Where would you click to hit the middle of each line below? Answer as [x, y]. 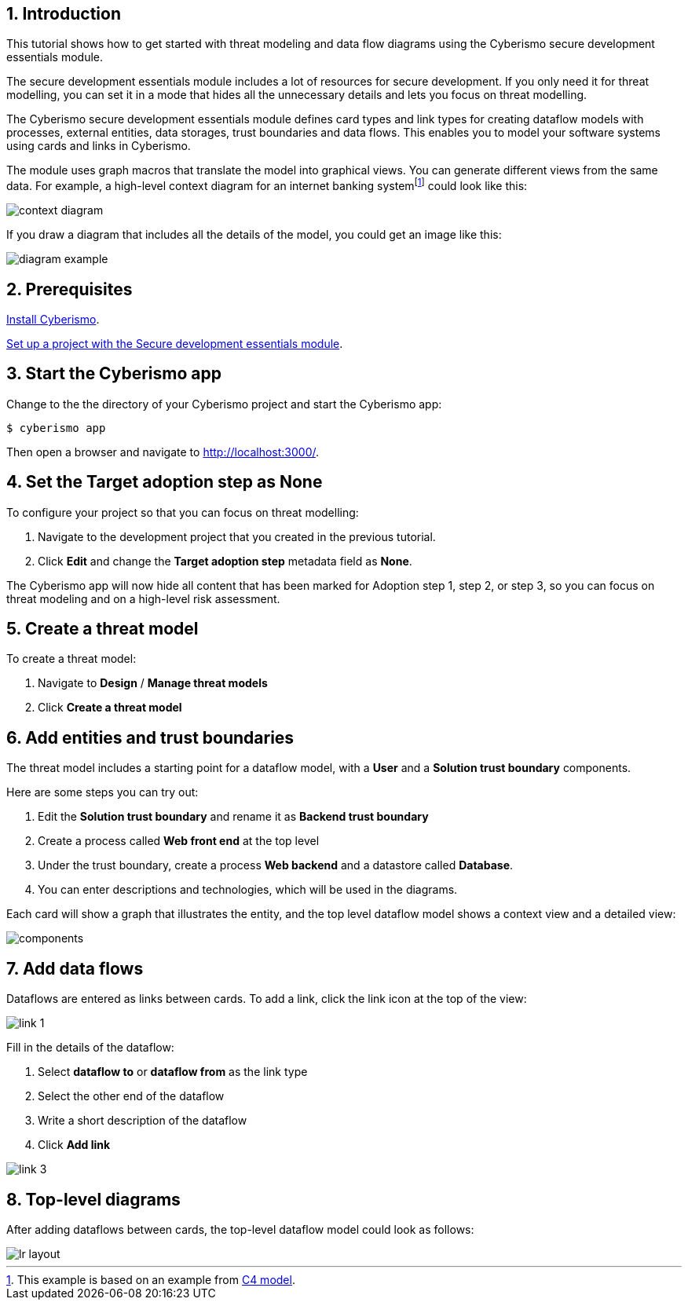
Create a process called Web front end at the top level [179, 841]
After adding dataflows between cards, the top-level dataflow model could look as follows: [240, 1229]
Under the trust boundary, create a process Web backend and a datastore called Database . [276, 865]
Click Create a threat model [110, 708]
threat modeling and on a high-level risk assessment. [143, 598]
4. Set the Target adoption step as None [165, 482]
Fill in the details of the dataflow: [90, 1048]
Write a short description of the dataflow [143, 1121]
